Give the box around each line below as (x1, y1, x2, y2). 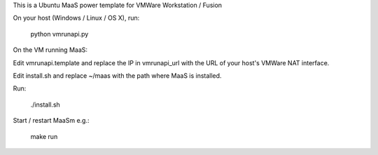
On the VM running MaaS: (13, 46, 87, 54)
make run (30, 132, 58, 140)
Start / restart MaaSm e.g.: (13, 116, 90, 125)
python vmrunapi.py (30, 29, 89, 38)
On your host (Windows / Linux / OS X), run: (13, 14, 140, 22)
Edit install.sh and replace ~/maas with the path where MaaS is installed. (13, 71, 222, 80)
